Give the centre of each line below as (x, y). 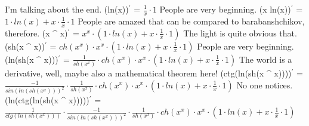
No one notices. (265, 84)
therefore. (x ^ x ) (36, 33)
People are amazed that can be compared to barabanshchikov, (191, 21)
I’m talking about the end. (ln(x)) (67, 9)
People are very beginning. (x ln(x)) (225, 9)
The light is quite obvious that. (240, 33)
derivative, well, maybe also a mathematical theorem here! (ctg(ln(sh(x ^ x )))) (148, 73)
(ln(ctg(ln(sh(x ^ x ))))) (47, 100)
